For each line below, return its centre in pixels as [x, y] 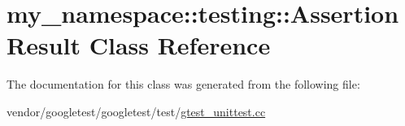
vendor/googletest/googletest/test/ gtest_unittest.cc [136, 111]
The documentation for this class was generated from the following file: [183, 84]
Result [44, 45]
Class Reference [180, 45]
